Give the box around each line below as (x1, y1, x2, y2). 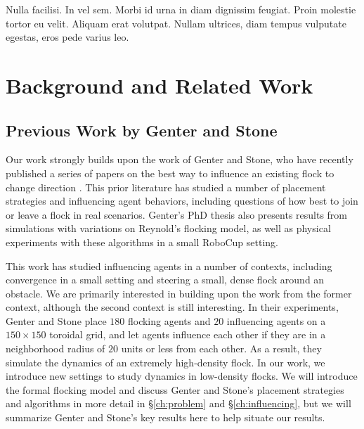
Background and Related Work (6, 70, 313, 99)
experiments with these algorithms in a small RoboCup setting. (6, 234, 278, 249)
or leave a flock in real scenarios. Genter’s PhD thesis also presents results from (6, 207, 348, 222)
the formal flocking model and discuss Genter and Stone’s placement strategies (6, 382, 344, 397)
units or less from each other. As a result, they (121, 341, 322, 356)
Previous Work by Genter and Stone (6, 119, 278, 141)
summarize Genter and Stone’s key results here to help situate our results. (6, 410, 325, 425)
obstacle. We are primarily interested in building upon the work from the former (6, 286, 352, 300)
